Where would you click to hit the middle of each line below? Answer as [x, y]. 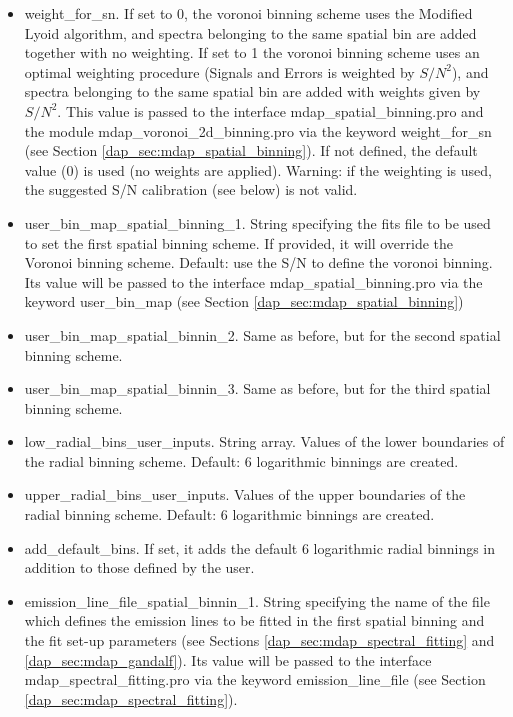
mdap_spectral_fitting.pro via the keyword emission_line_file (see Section [255, 679]
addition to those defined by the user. [139, 567]
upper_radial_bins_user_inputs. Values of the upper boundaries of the [245, 494]
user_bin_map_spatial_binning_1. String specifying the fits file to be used [257, 222]
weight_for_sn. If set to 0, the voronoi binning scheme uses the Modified [248, 13]
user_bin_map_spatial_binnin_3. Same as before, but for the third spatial [257, 388]
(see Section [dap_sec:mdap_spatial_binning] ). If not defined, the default [251, 150]
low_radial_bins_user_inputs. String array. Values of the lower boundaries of [264, 441]
